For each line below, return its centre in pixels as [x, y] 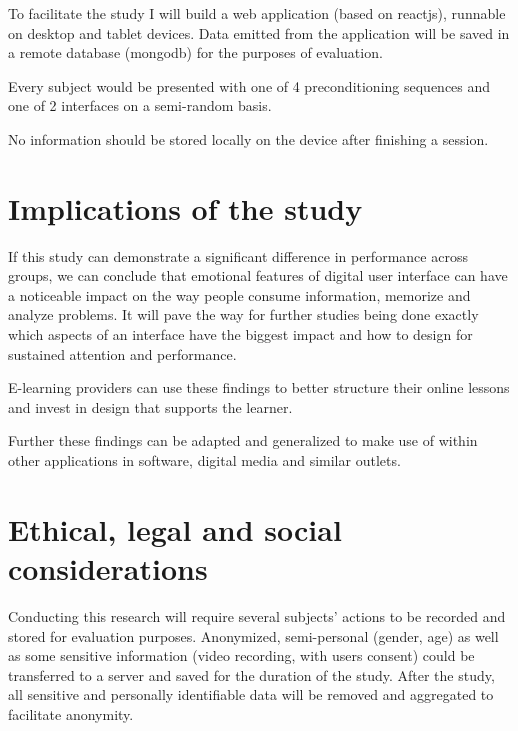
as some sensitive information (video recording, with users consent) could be [241, 655]
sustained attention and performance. [122, 353]
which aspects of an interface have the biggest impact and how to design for [240, 334]
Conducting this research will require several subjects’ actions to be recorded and [257, 615]
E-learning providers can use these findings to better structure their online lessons [259, 387]
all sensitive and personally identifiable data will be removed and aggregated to [251, 694]
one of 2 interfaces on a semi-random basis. [140, 105]
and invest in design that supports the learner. [150, 406]
